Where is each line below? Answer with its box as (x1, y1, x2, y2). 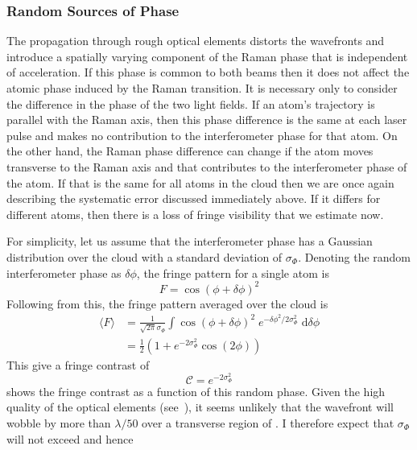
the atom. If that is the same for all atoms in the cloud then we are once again (6, 174, 394, 191)
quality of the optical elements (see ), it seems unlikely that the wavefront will (6, 398, 394, 415)
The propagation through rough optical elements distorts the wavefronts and (6, 32, 385, 49)
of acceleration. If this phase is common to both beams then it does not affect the (6, 64, 410, 81)
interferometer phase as (6, 264, 122, 281)
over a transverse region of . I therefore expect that (142, 415, 394, 431)
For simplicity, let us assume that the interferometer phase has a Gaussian (6, 233, 373, 250)
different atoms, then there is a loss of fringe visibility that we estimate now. (6, 205, 384, 222)
